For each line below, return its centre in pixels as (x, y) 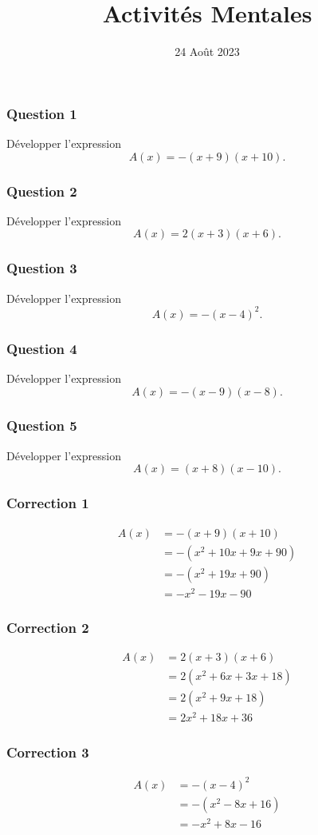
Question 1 (42, 113)
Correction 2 (48, 627)
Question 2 (42, 191)
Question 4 (42, 348)
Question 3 (42, 268)
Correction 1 (48, 503)
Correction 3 (48, 752)
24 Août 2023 (207, 52)
